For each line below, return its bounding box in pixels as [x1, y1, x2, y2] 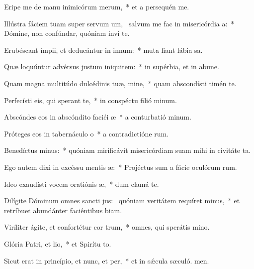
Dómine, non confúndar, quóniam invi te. [4, 28, 130, 38]
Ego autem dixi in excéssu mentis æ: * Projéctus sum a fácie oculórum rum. [4, 161, 237, 172]
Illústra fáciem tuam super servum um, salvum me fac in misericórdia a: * [4, 18, 235, 28]
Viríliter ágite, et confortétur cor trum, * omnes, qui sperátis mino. [4, 222, 210, 232]
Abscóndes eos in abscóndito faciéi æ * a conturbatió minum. [4, 112, 191, 122]
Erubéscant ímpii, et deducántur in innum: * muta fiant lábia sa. [4, 44, 203, 55]
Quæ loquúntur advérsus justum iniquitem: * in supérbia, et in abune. [4, 61, 219, 72]
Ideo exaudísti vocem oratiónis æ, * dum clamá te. [4, 178, 159, 189]
